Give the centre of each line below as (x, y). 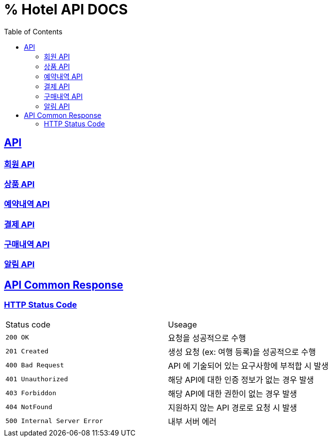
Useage (182, 324)
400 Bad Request (35, 365)
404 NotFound (29, 407)
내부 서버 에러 (192, 421)
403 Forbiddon (31, 393)
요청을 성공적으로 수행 (207, 338)
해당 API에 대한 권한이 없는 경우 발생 (233, 393)
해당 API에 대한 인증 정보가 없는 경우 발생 (241, 380)
